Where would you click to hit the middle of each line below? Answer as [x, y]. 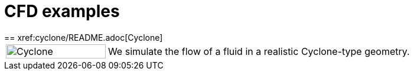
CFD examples [62, 11]
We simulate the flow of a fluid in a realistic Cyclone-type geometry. [259, 51]
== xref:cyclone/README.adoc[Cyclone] [84, 37]
